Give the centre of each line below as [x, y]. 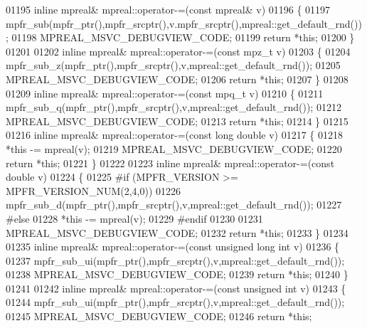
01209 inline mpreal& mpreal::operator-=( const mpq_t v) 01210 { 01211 [165, 93]
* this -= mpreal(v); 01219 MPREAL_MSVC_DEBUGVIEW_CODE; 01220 [174, 148]
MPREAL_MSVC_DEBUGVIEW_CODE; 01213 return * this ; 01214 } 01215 [177, 121]
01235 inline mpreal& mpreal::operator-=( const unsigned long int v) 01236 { [173, 247]
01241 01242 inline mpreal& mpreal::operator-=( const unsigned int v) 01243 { [176, 288]
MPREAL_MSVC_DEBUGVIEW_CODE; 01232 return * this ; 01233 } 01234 [177, 232]
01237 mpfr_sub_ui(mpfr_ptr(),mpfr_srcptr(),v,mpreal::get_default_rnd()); [175, 260]
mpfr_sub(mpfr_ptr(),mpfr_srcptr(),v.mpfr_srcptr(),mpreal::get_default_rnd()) [184, 23]
